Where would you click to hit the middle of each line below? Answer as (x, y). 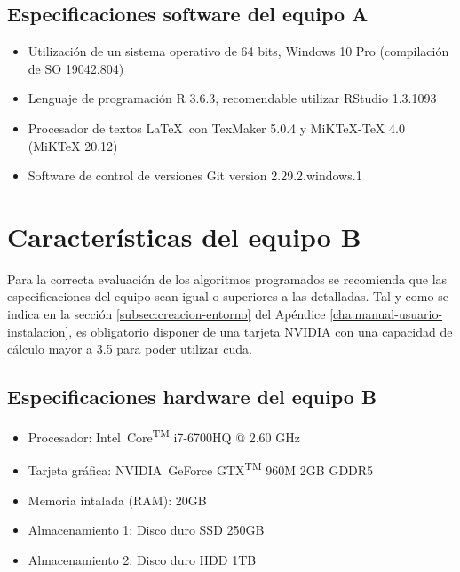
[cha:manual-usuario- (386, 314)
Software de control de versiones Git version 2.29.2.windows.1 (195, 175)
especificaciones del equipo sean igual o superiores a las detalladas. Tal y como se (228, 296)
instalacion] (38, 331)
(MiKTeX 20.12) (73, 145)
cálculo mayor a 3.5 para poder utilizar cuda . (130, 349)
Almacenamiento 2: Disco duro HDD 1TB (142, 559)
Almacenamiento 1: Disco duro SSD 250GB (146, 530)
